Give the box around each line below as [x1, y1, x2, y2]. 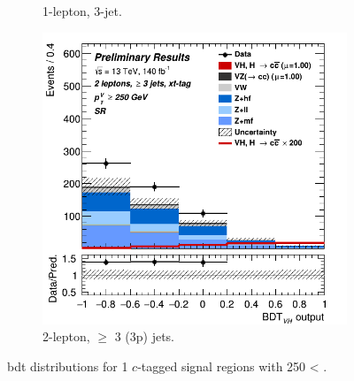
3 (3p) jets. [114, 327, 175, 346]
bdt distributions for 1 [7, 356, 128, 375]
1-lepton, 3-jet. [42, 2, 122, 19]
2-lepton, [42, 327, 90, 346]
